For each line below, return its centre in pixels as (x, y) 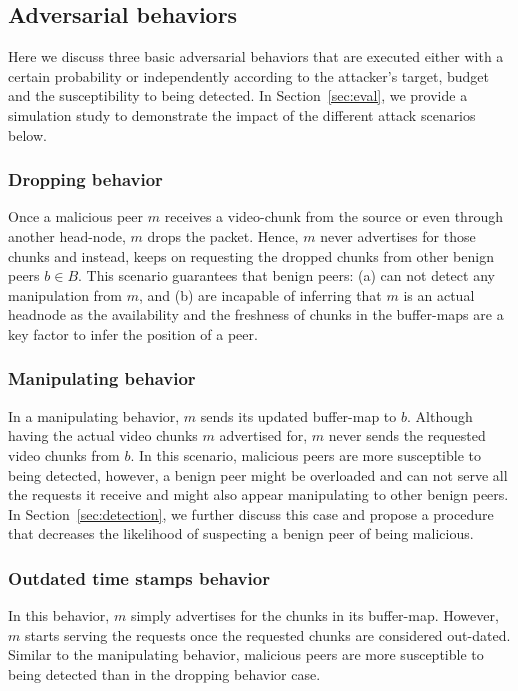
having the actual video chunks (103, 435)
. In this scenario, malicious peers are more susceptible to (305, 454)
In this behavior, (59, 615)
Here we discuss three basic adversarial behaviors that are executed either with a (256, 56)
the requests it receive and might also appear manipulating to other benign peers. (258, 494)
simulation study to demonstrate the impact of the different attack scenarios (242, 114)
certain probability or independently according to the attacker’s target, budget (249, 75)
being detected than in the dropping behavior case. (164, 673)
